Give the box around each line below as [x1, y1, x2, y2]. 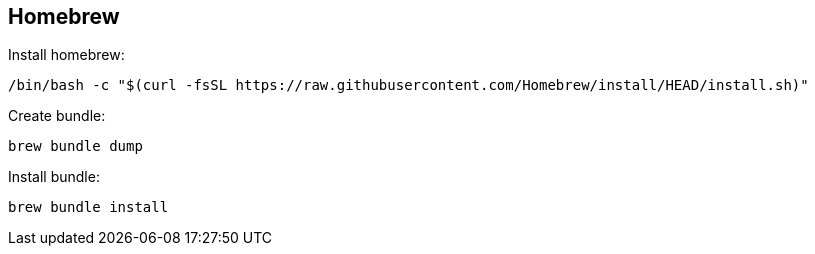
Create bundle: [8, 107, 106, 125]
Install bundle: [8, 168, 100, 186]
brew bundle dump [8, 138, 143, 155]
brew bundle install [8, 199, 169, 216]
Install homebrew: [8, 46, 125, 64]
